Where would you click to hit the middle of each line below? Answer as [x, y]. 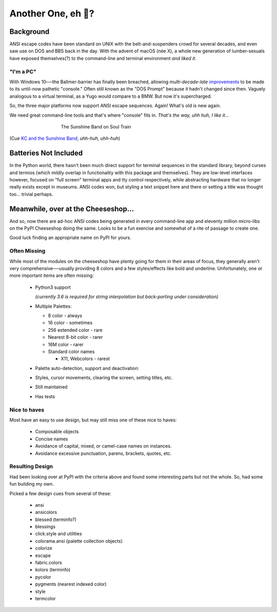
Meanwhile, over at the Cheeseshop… [72, 209]
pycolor [43, 577]
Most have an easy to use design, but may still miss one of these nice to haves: [93, 420]
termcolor [45, 598]
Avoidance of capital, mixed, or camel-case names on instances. [103, 446]
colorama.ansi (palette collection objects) [79, 541]
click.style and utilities [58, 534]
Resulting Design [31, 467]
